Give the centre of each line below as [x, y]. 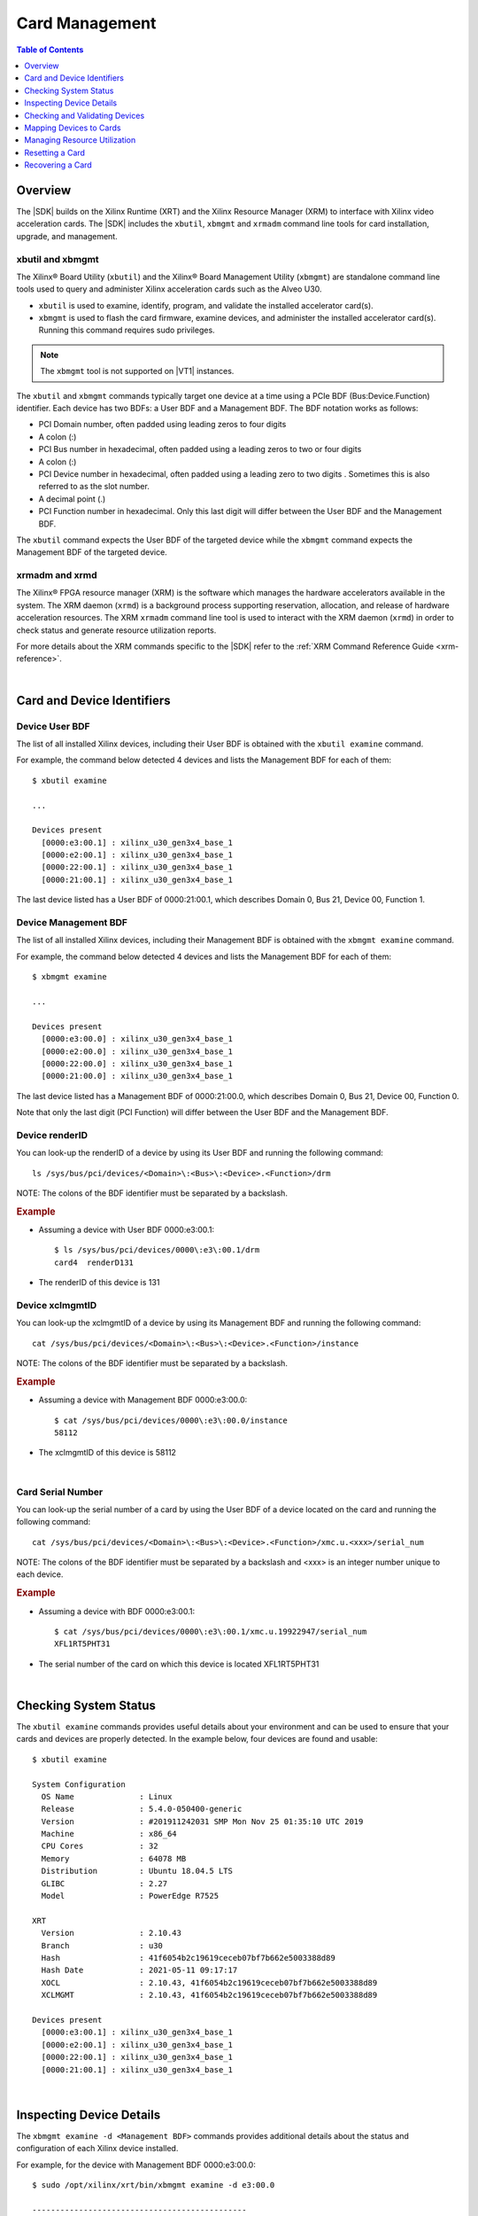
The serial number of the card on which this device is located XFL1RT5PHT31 [179, 1664]
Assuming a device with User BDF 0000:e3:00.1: [127, 1230]
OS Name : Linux [107, 1796]
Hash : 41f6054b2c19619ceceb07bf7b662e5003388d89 [188, 1958]
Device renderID [52, 1135]
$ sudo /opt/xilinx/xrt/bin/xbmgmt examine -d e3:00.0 [154, 2185]
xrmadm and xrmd [57, 575]
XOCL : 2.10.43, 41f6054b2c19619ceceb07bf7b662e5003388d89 [209, 1982]
